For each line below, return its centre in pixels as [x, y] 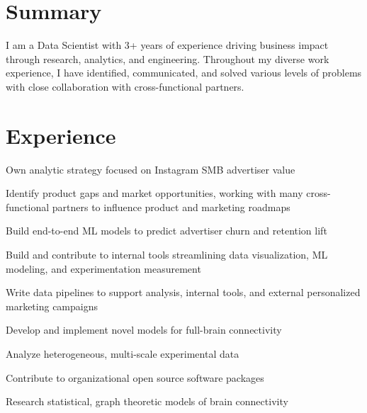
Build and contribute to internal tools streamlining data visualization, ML [167, 254]
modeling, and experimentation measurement [103, 268]
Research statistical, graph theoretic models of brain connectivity [147, 401]
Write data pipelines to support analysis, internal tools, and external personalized [183, 292]
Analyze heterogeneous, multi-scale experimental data [123, 353]
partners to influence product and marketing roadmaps [171, 206]
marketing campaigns [52, 306]
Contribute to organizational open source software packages [135, 377]
